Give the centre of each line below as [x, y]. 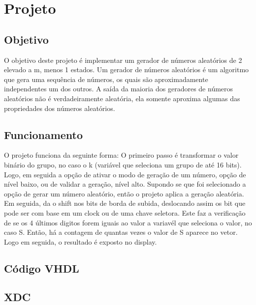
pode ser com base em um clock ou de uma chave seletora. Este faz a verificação [125, 212]
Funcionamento [44, 134]
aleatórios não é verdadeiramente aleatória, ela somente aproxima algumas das [122, 98]
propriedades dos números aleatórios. [60, 108]
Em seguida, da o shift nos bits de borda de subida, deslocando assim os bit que [125, 203]
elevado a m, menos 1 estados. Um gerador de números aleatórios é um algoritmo [127, 69]
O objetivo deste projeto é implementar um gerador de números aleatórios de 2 [123, 60]
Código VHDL [42, 268]
